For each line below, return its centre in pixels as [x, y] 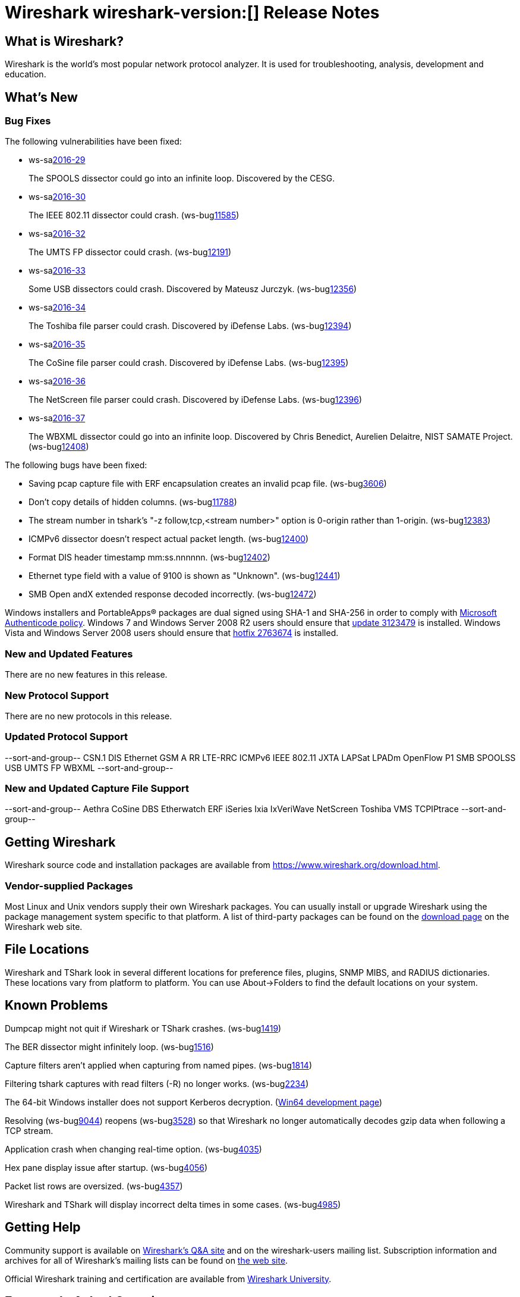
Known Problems [56, 1005]
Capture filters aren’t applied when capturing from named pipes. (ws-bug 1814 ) [159, 1065]
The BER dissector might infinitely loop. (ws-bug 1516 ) [109, 1047]
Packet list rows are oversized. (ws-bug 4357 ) [94, 1186]
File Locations [47, 950]
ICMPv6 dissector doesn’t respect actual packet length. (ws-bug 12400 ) [169, 539]
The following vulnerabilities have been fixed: [93, 142]
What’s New [41, 97]
